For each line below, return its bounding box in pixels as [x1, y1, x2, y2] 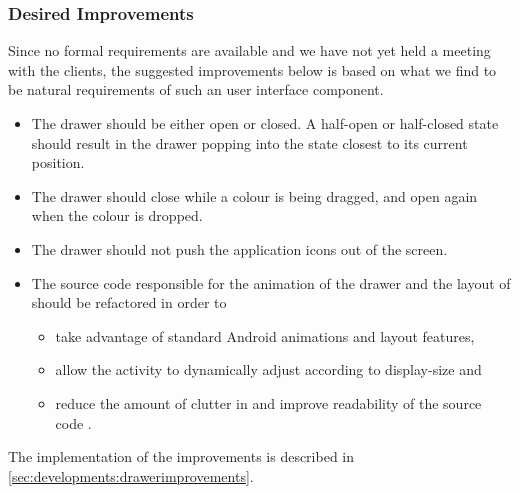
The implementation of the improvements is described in [8, 446, 355, 467]
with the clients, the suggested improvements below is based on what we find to [8, 59, 497, 80]
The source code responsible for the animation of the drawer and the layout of [31, 272, 511, 293]
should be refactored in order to [31, 292, 227, 313]
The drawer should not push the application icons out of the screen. [31, 238, 448, 259]
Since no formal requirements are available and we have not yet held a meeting [8, 40, 491, 61]
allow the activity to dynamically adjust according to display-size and [55, 359, 482, 380]
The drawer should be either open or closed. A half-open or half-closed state [31, 113, 499, 133]
